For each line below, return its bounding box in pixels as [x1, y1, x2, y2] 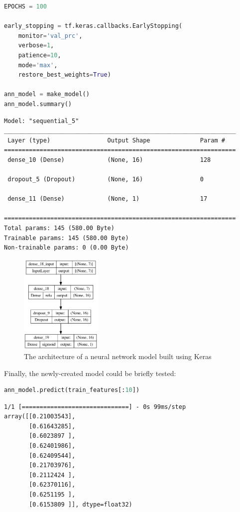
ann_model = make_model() [4, 91, 90, 98]
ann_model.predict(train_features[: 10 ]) [4, 386, 140, 394]
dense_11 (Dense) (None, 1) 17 [7, 195, 208, 203]
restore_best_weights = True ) [18, 71, 111, 79]
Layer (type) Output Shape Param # [7, 136, 225, 144]
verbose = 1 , [18, 42, 54, 49]
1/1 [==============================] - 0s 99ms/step [4, 403, 186, 410]
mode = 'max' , [18, 61, 58, 69]
